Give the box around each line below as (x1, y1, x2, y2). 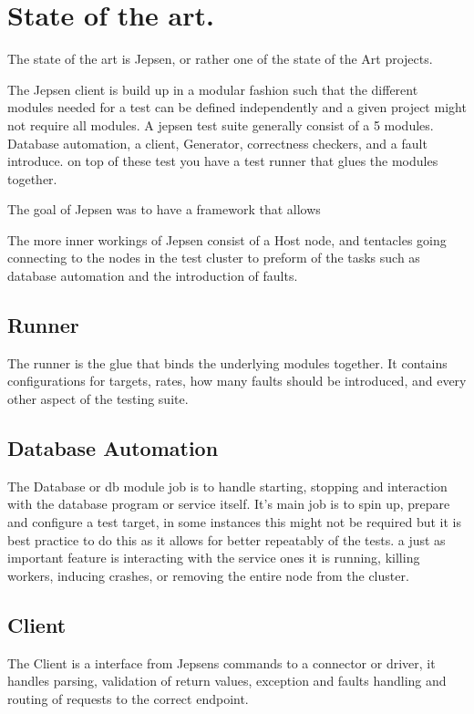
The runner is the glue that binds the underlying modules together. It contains (7, 353, 448, 372)
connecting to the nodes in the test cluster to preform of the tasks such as (7, 248, 420, 267)
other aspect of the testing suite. (7, 389, 189, 409)
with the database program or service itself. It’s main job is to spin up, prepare (7, 494, 450, 513)
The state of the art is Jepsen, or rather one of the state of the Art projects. (7, 49, 433, 68)
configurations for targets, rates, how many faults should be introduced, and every (7, 371, 467, 390)
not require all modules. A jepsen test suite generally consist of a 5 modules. (7, 115, 434, 134)
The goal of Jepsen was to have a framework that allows (7, 200, 321, 219)
